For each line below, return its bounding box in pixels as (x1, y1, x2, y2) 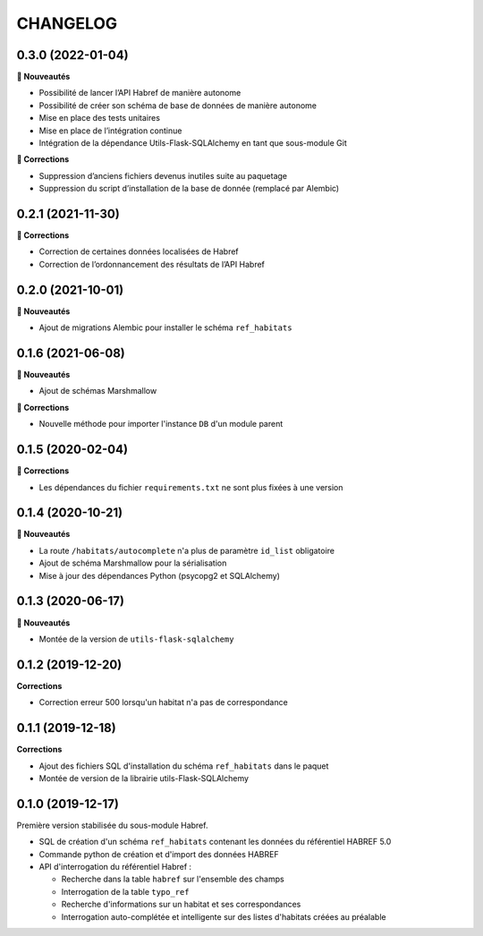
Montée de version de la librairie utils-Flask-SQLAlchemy (38, 772, 250, 783)
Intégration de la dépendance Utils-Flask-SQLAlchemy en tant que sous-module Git (38, 138, 348, 149)
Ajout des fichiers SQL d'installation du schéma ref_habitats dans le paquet (38, 761, 329, 771)
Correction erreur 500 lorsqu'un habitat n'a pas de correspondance (38, 697, 288, 708)
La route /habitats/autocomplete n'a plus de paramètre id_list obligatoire (38, 545, 335, 556)
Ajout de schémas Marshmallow (38, 386, 157, 396)
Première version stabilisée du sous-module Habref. (16, 820, 208, 830)
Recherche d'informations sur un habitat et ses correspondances (61, 899, 301, 910)
